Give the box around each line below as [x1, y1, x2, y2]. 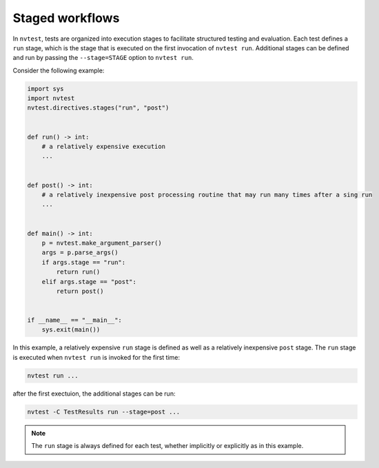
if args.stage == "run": [41, 258, 126, 266]
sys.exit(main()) [41, 326, 101, 334]
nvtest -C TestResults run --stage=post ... [27, 407, 181, 416]
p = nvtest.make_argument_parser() [41, 238, 162, 247]
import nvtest [27, 94, 75, 103]
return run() [56, 268, 101, 276]
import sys [27, 85, 64, 92]
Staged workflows [12, 10, 120, 26]
